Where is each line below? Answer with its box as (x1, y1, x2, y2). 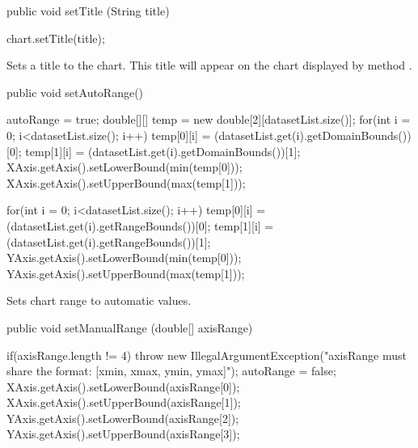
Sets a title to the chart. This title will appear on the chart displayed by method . (6, 57, 412, 74)
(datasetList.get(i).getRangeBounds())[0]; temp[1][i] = (6, 217, 274, 234)
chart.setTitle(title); (6, 29, 105, 46)
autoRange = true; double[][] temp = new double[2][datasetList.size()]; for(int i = (6, 111, 411, 128)
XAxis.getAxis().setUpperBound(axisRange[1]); (6, 394, 241, 411)
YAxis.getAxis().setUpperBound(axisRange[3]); (6, 425, 240, 442)
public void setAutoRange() (6, 83, 144, 100)
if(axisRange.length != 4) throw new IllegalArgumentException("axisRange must (6, 346, 407, 363)
